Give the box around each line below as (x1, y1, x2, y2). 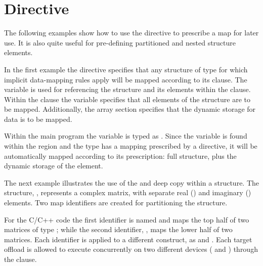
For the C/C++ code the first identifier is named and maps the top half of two (4, 214, 249, 225)
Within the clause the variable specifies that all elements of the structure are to (4, 94, 251, 104)
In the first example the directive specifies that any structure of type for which (4, 64, 248, 74)
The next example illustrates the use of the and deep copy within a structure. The (4, 177, 259, 188)
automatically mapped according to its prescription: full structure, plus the (4, 150, 237, 161)
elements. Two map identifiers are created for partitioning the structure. (4, 197, 228, 208)
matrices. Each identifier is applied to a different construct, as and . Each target (4, 234, 252, 244)
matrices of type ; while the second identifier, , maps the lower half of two (4, 224, 233, 235)
